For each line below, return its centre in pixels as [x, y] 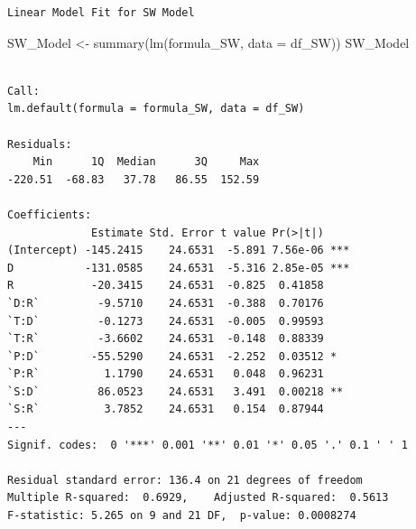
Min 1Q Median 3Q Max [146, 162]
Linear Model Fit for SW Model [101, 13]
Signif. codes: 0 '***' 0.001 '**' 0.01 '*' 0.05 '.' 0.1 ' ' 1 [208, 445]
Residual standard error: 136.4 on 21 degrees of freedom [185, 480]
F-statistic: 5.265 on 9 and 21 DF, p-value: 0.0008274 [182, 516]
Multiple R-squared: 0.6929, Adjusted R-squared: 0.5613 [198, 498]
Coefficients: [50, 214]
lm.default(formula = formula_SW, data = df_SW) [156, 109]
